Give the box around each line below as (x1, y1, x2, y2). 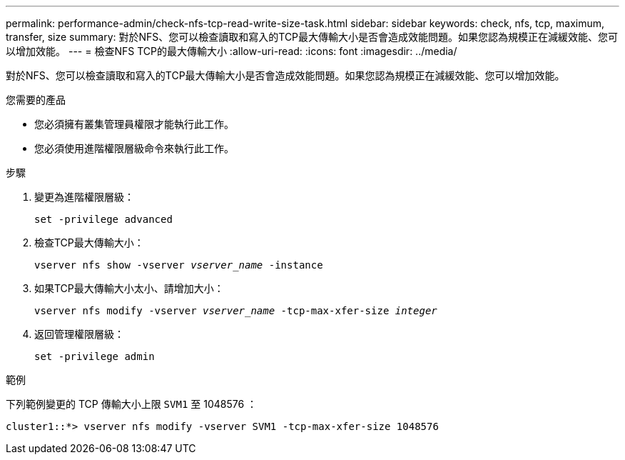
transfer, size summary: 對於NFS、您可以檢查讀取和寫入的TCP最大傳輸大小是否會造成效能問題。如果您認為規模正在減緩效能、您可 (6, 31, 619, 43)
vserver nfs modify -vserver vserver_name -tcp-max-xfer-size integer (34, 305, 437, 316)
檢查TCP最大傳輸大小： (34, 236, 144, 249)
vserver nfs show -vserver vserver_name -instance (34, 259, 323, 271)
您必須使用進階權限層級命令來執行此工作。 (34, 142, 234, 154)
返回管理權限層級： (34, 328, 124, 340)
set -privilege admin (34, 351, 155, 362)
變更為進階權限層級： (34, 191, 134, 203)
